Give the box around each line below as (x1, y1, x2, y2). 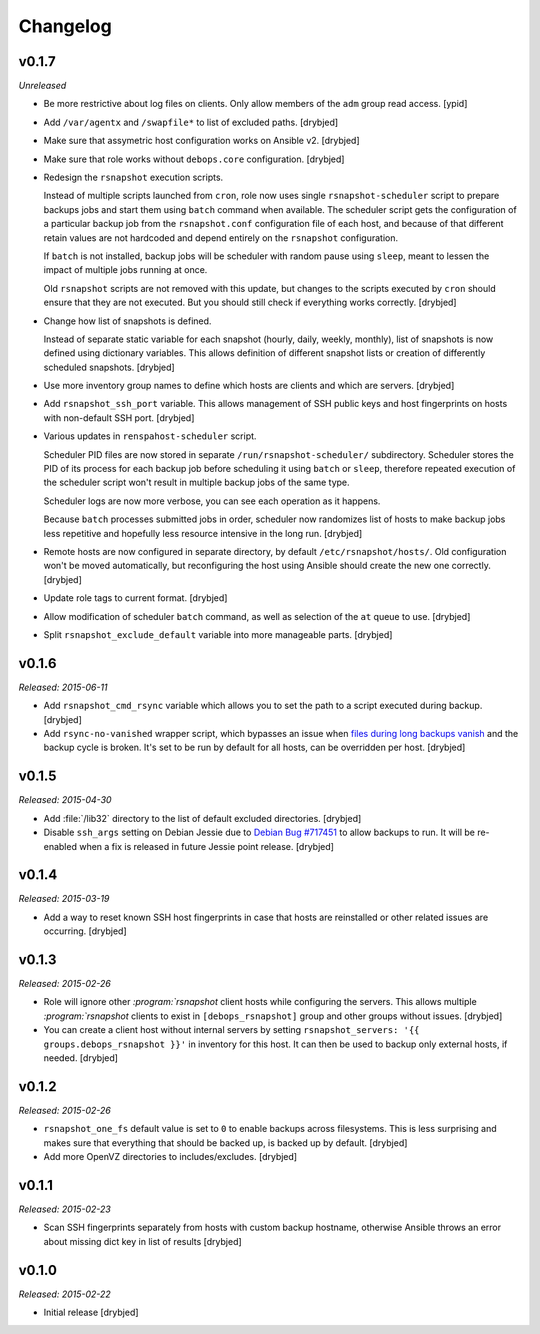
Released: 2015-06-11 (18, 681, 109, 693)
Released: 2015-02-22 (18, 1288, 112, 1300)
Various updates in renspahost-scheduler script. (43, 430, 257, 442)
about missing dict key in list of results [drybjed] (43, 1235, 242, 1247)
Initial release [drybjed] (43, 1306, 139, 1319)
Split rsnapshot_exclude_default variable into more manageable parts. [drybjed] (43, 628, 393, 640)
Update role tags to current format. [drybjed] (43, 592, 228, 604)
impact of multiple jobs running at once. (43, 264, 208, 276)
